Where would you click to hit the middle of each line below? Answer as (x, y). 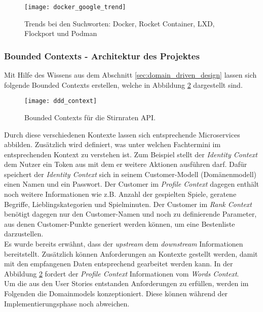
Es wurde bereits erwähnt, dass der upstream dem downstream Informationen (124, 244)
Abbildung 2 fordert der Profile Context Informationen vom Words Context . (122, 273)
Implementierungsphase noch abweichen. (67, 303)
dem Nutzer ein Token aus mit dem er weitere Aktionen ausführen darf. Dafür (126, 164)
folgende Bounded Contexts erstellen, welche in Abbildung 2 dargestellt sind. (123, 84)
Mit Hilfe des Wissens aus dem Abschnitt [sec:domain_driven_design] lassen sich (130, 75)
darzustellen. (24, 234)
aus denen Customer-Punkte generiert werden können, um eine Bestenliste (120, 223)
